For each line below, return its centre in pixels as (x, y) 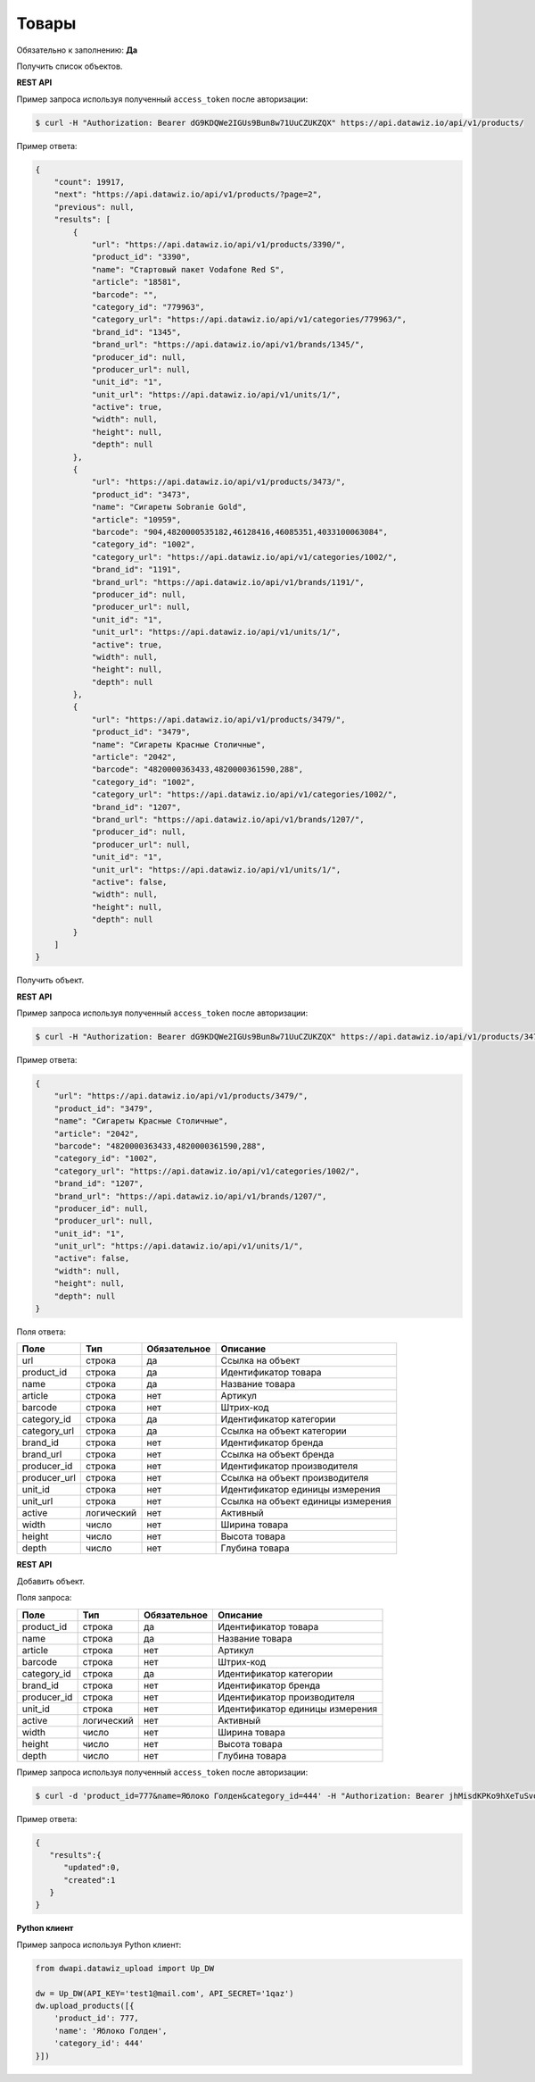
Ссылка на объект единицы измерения (306, 1501)
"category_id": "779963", (148, 307)
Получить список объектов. (70, 66)
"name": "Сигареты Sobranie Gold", (169, 507)
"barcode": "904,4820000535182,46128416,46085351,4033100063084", (239, 532)
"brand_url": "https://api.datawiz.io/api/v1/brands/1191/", (228, 582)
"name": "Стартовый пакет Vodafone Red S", (188, 269)
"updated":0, (92, 1868)
